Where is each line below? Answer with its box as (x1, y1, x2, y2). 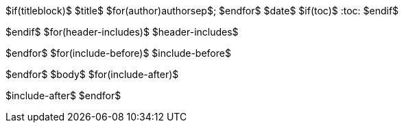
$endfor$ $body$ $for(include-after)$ (5, 68, 179, 80)
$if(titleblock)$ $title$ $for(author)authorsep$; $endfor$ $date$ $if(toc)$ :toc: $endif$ (5, 5, 399, 16)
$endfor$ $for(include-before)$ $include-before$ (5, 47, 231, 59)
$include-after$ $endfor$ (5, 90, 121, 101)
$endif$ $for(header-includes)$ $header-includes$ (5, 26, 239, 38)
